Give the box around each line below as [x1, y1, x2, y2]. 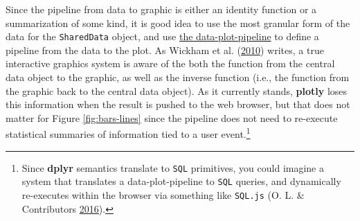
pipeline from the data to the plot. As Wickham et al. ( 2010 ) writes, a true [6, 42, 324, 57]
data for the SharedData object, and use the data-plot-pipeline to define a [6, 29, 319, 44]
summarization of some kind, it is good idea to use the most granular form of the [6, 15, 350, 30]
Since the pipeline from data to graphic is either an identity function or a [6, 2, 317, 16]
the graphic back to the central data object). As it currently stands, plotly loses [6, 83, 348, 98]
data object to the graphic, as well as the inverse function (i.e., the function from [6, 70, 350, 85]
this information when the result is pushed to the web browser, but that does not [6, 97, 350, 112]
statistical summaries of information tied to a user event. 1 [6, 125, 251, 141]
